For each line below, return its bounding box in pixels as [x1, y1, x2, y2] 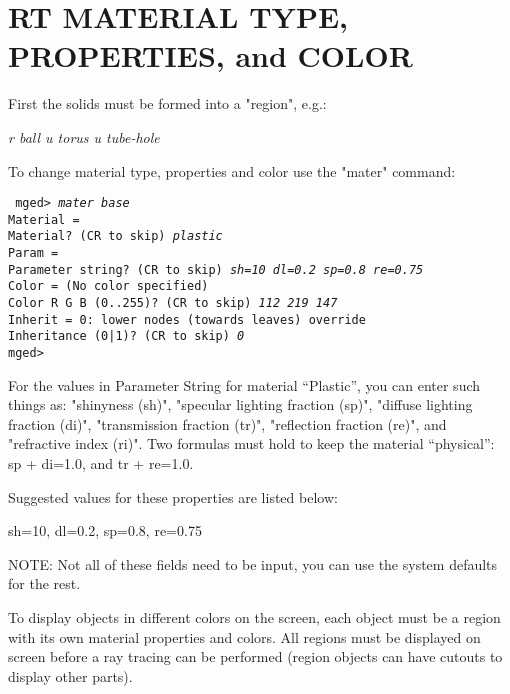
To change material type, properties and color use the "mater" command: [8, 160, 456, 181]
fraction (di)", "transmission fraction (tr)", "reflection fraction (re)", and [8, 413, 447, 434]
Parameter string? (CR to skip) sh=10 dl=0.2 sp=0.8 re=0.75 [8, 262, 424, 277]
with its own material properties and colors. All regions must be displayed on [8, 626, 481, 647]
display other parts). [8, 665, 133, 686]
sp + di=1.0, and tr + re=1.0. [8, 453, 194, 474]
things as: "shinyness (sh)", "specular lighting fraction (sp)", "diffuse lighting [8, 394, 473, 415]
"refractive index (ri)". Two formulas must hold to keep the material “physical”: [8, 433, 495, 454]
